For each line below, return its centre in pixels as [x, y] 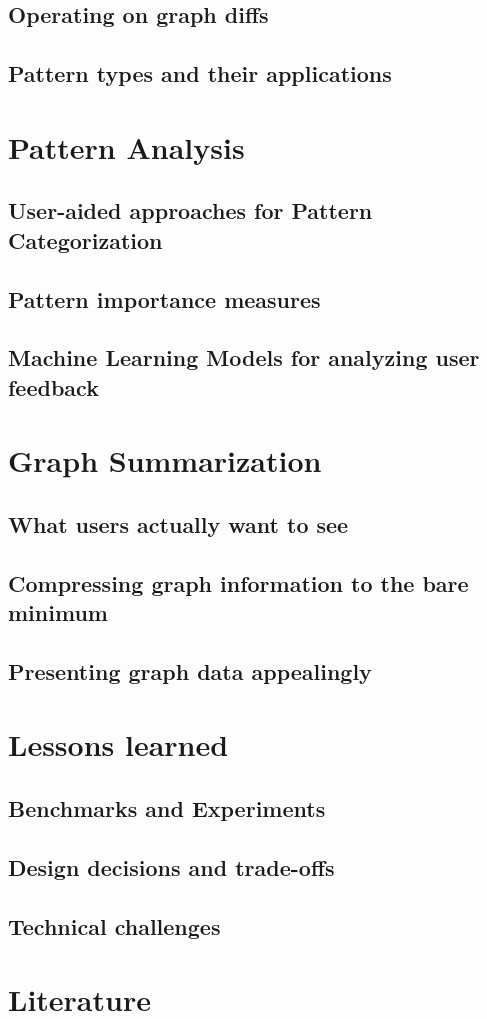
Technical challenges [114, 925]
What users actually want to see [178, 523]
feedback [53, 386]
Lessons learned [118, 744]
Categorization [85, 239]
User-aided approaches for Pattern [190, 210]
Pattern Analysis [126, 146]
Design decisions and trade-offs [171, 866]
